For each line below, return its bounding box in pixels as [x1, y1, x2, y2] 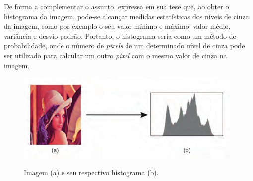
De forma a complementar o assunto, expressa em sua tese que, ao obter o [4, 1, 229, 11]
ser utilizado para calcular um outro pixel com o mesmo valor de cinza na [4, 50, 227, 60]
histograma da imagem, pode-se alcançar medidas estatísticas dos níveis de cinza [4, 11, 249, 21]
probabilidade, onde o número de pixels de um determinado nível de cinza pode [4, 40, 245, 51]
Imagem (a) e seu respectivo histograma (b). [24, 167, 159, 178]
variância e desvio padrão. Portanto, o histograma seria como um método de [4, 30, 236, 41]
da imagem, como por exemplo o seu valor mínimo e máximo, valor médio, [4, 21, 231, 31]
